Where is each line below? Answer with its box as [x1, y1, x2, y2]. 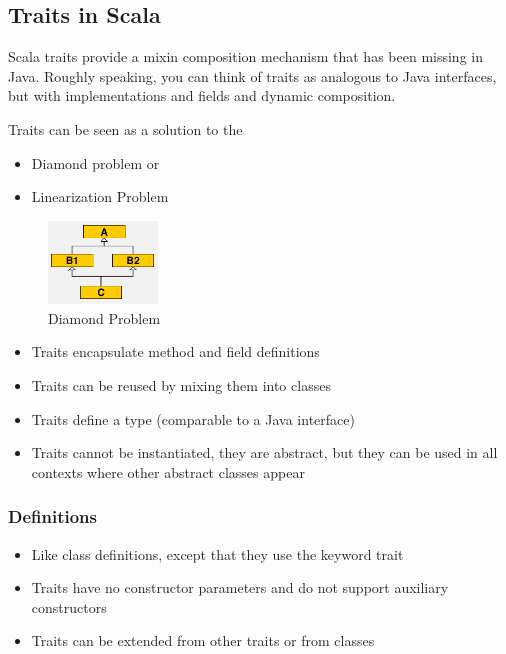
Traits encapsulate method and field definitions [31, 341, 320, 362]
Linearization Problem [31, 186, 169, 207]
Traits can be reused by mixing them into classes [31, 375, 331, 396]
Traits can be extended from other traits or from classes [31, 630, 375, 651]
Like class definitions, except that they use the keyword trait [31, 543, 404, 564]
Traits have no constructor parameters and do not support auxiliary [31, 577, 449, 598]
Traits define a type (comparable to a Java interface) [31, 408, 355, 429]
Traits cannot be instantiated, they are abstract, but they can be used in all [31, 442, 498, 463]
